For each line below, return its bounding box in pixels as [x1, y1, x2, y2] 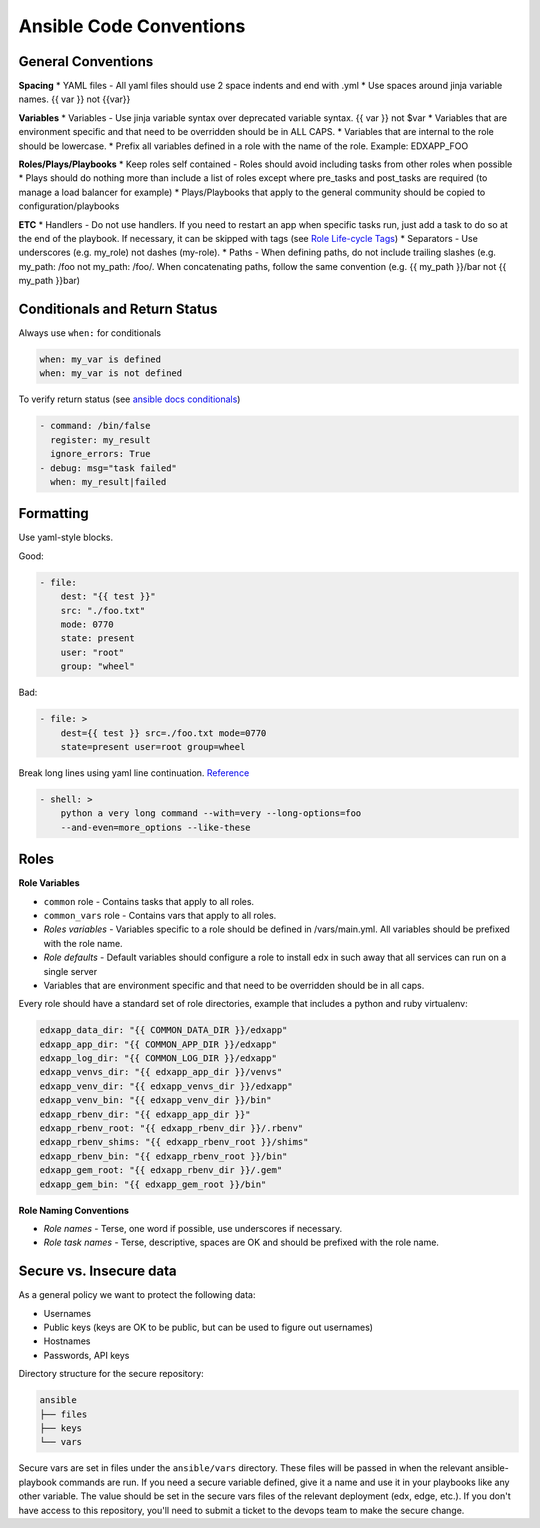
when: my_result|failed [50, 476, 167, 487]
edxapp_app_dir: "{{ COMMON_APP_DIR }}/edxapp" [39, 1038, 277, 1050]
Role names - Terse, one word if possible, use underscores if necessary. [43, 1222, 343, 1234]
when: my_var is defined [39, 354, 162, 365]
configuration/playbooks [18, 200, 120, 212]
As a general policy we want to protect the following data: [18, 1289, 256, 1301]
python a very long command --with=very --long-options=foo [60, 808, 362, 819]
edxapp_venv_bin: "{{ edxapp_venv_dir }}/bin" [39, 1095, 272, 1106]
